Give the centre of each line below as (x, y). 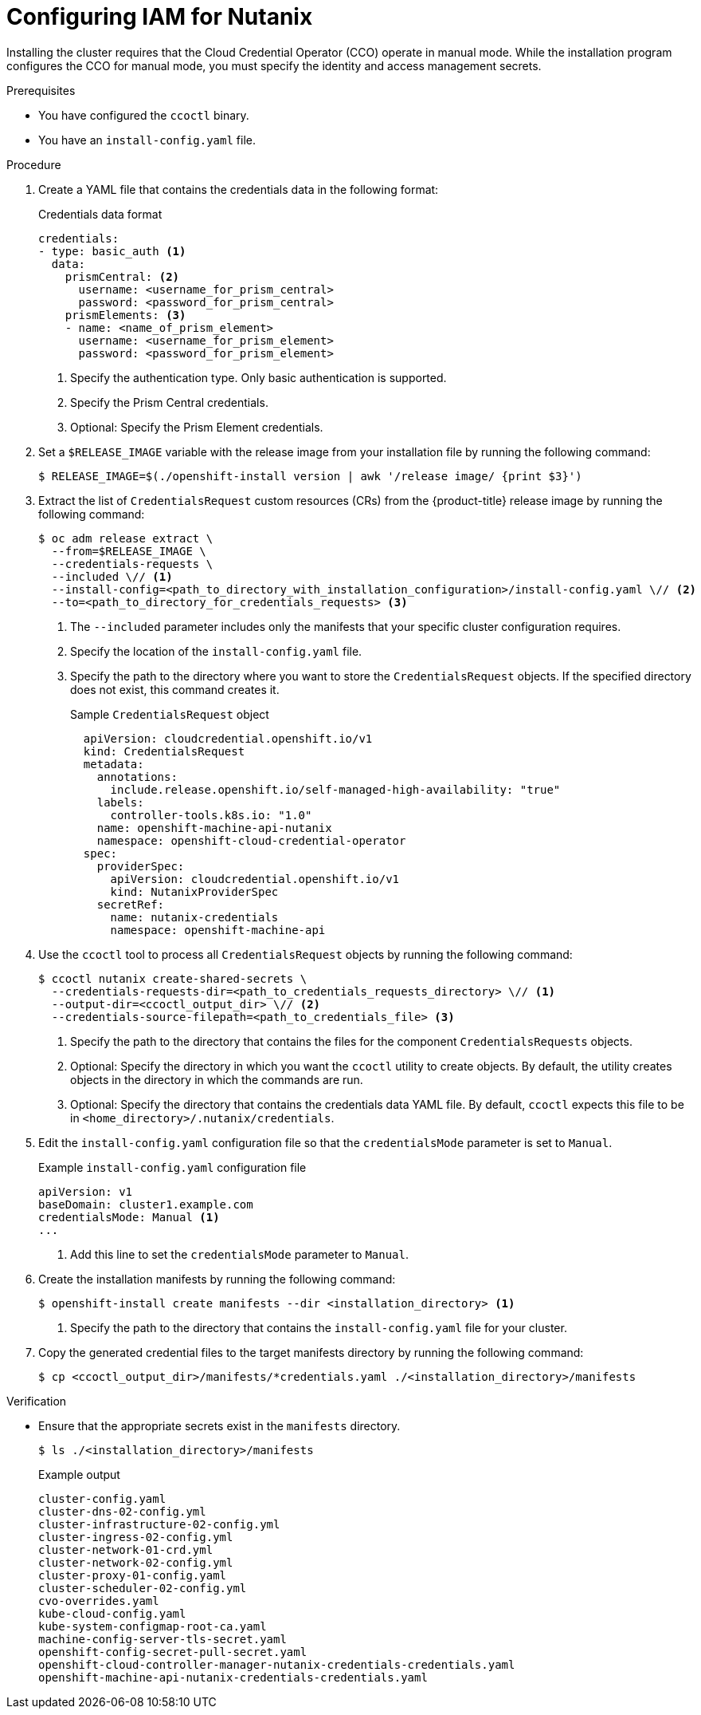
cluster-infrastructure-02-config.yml (159, 1524)
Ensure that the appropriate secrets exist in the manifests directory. (219, 1425)
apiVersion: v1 (86, 1191)
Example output (79, 1474)
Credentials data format (100, 214)
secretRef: (131, 904)
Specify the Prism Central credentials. (169, 402)
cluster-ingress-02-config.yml (136, 1537)
